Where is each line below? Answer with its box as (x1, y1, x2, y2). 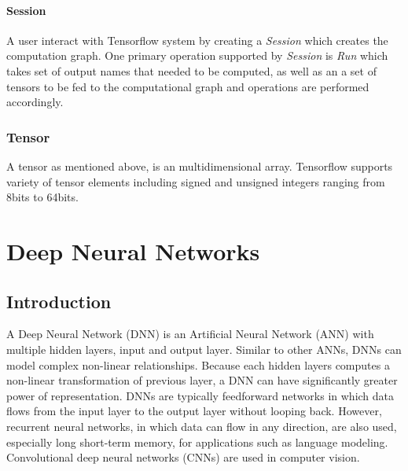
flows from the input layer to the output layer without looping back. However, (6, 403, 382, 419)
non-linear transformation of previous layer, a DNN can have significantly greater (6, 372, 398, 388)
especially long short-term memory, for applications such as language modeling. (6, 433, 388, 450)
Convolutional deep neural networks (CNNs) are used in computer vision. (6, 449, 360, 465)
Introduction (6, 289, 112, 313)
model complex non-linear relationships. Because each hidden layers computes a (6, 356, 390, 373)
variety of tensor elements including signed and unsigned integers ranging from (6, 173, 385, 190)
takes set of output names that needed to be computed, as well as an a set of (6, 62, 377, 79)
